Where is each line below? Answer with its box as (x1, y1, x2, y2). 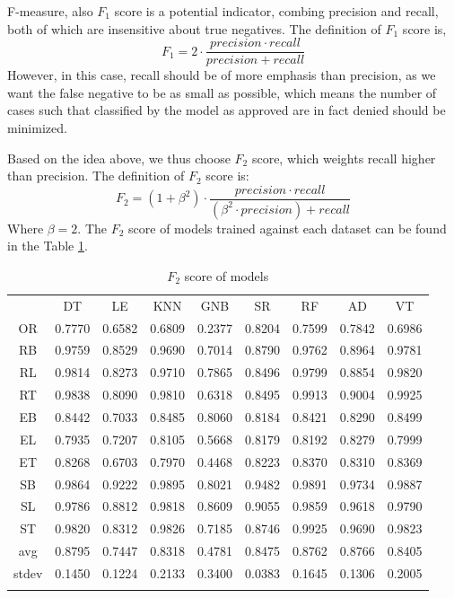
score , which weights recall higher (251, 148, 436, 167)
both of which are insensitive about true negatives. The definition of (7, 19, 381, 38)
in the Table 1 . (7, 236, 88, 255)
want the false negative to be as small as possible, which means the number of (7, 83, 437, 101)
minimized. (7, 119, 67, 137)
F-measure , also (7, 2, 93, 20)
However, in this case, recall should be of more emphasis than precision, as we (7, 66, 436, 84)
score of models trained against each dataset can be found (128, 218, 447, 237)
